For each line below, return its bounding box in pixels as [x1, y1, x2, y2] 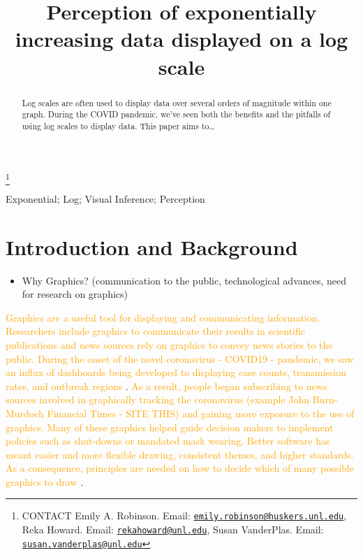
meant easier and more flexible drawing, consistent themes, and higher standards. [6, 447, 354, 461]
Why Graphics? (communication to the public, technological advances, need [22, 273, 347, 287]
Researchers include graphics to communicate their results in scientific [6, 324, 305, 338]
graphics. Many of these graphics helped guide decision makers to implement [6, 419, 334, 434]
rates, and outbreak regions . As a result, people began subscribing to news [6, 378, 327, 393]
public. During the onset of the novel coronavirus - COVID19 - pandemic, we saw [6, 351, 354, 366]
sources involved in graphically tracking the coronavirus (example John [6, 392, 310, 407]
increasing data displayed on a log [15, 24, 348, 53]
